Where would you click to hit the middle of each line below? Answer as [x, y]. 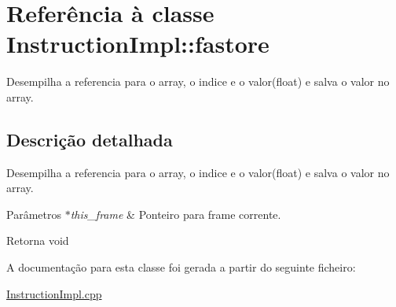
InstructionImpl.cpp [54, 293]
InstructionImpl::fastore [138, 44]
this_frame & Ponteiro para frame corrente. [176, 214]
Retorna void [38, 240]
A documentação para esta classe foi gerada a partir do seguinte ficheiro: [181, 267]
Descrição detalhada [90, 139]
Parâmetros [34, 214]
